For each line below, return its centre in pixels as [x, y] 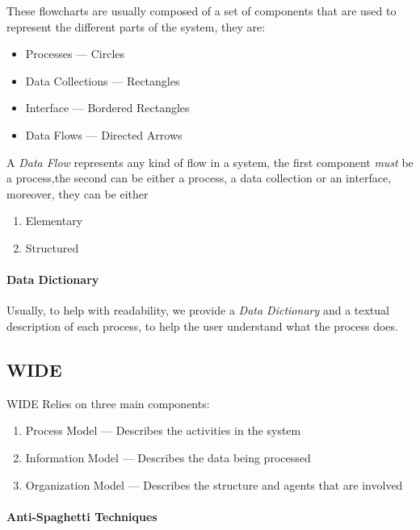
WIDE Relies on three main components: [108, 403]
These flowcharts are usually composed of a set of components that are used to [202, 10]
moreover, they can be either [78, 193]
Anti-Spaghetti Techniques [82, 516]
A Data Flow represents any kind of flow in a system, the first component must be [210, 162]
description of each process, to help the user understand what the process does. [202, 326]
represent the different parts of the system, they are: [136, 26]
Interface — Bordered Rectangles [107, 108]
